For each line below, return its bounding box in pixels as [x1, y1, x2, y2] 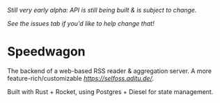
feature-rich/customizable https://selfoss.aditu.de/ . [7, 74, 155, 82]
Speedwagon [7, 44, 86, 60]
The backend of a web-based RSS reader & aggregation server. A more [7, 66, 212, 75]
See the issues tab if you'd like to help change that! [7, 19, 155, 27]
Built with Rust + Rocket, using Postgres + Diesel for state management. [7, 87, 214, 96]
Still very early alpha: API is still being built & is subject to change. [7, 6, 197, 14]
